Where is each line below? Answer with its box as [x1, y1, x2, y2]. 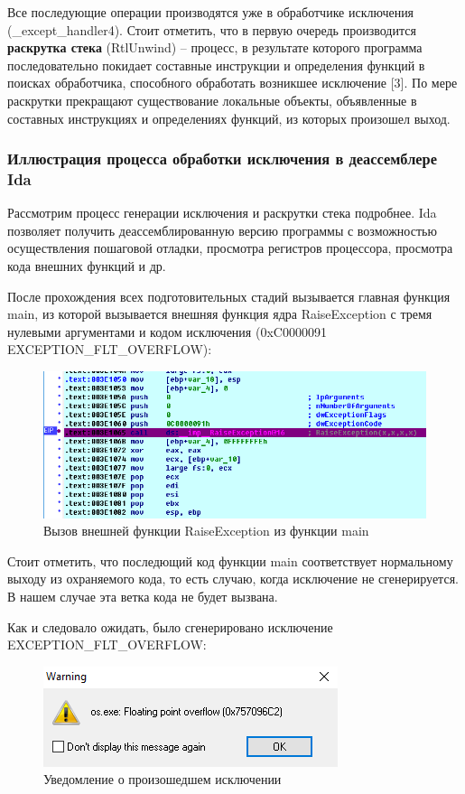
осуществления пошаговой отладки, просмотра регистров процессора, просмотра [7, 238, 453, 257]
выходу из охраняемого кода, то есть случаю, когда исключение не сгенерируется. [7, 569, 459, 588]
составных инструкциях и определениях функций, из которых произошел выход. [7, 108, 451, 127]
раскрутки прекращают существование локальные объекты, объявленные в [7, 90, 417, 109]
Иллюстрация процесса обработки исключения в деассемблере [7, 147, 437, 170]
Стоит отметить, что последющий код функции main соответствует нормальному [7, 551, 453, 570]
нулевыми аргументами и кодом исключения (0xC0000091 [7, 322, 327, 341]
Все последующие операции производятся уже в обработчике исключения [7, 3, 414, 21]
